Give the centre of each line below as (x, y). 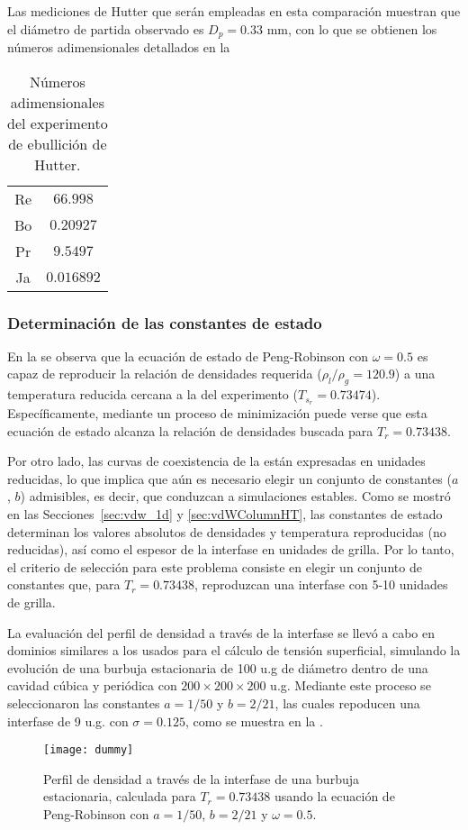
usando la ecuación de (335, 796)
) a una (415, 374)
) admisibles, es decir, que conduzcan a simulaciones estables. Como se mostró (235, 496)
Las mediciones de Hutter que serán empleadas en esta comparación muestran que (234, 11)
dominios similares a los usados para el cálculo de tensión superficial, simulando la (234, 650)
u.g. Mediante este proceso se (351, 685)
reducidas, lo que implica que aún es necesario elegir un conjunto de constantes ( (229, 478)
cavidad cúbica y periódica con (92, 685)
